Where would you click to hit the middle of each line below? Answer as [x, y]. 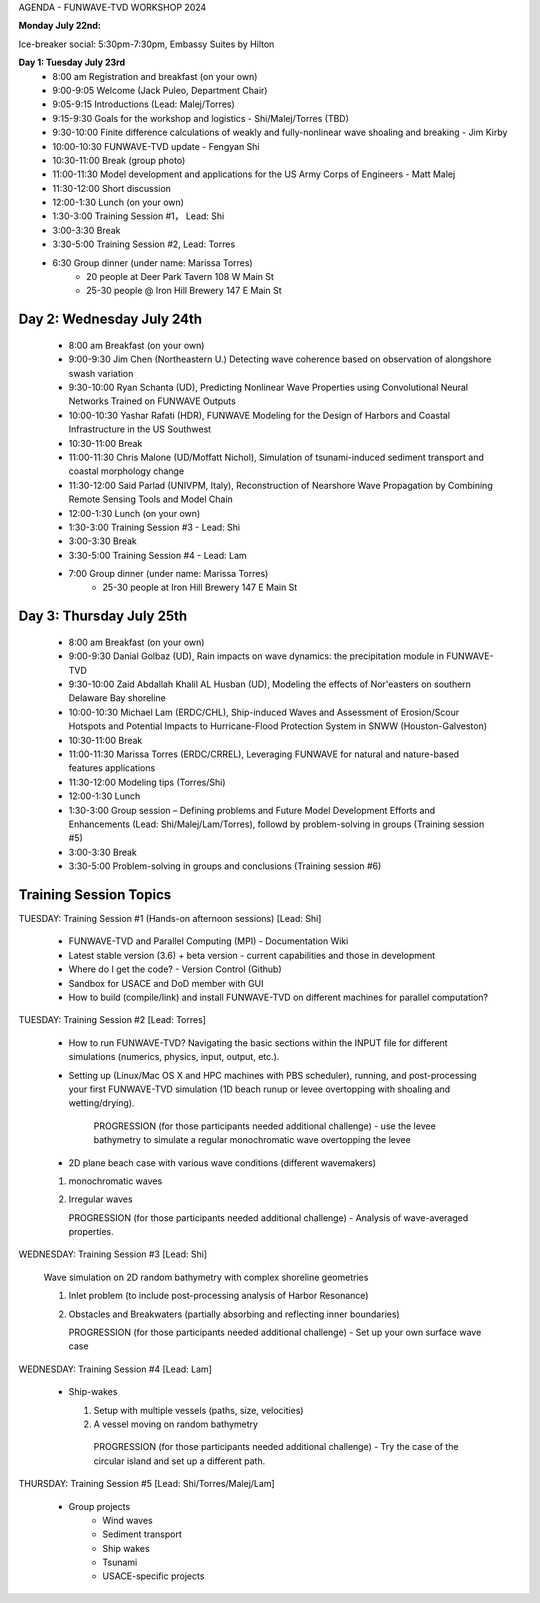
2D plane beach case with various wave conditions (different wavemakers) [222, 1162]
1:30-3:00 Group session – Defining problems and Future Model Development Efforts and [252, 810]
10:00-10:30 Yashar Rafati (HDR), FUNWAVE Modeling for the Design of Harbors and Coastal [259, 415]
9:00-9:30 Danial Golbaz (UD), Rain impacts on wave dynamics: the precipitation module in [256, 656]
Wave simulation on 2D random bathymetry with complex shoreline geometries [206, 1277]
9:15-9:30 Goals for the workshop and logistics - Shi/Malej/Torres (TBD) [201, 118]
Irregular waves [101, 1199]
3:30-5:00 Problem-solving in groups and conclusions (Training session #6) [225, 866]
